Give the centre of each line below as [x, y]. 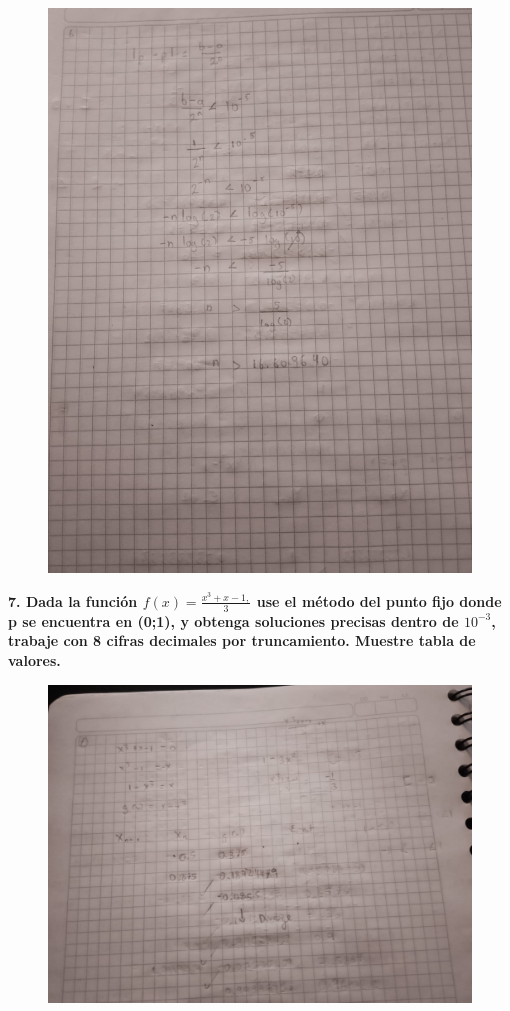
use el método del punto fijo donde [379, 600]
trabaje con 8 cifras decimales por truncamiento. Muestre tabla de [242, 640]
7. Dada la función [73, 600]
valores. [34, 659]
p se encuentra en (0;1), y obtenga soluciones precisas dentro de [233, 620]
